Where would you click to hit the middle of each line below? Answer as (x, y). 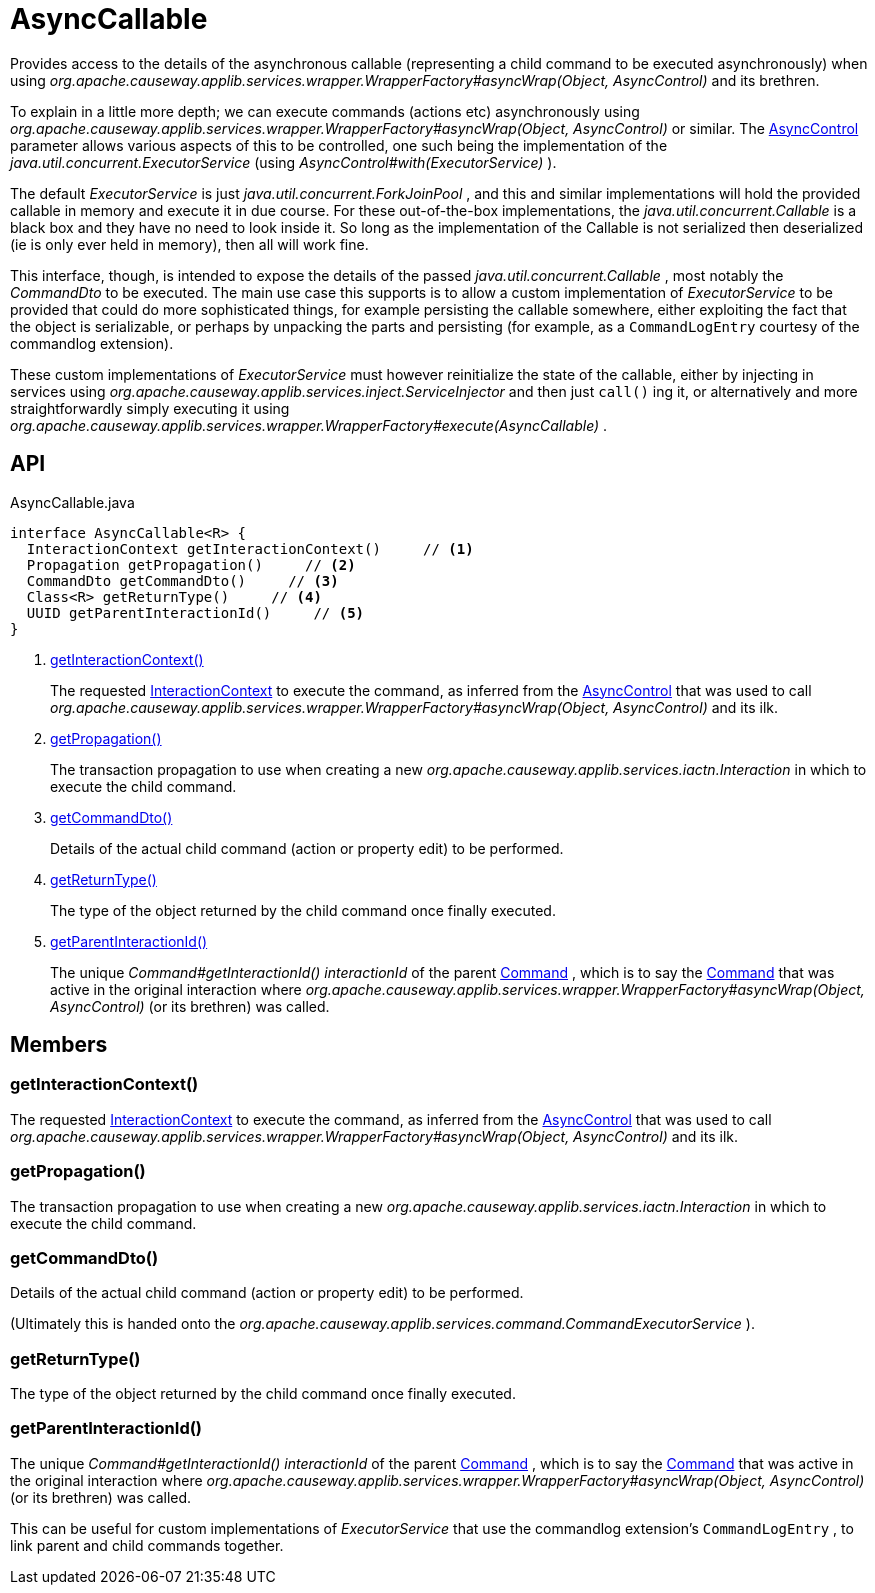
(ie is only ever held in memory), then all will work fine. (189, 244)
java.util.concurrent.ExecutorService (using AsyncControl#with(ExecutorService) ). (283, 162)
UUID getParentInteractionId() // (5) (195, 612)
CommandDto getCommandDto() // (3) (182, 580)
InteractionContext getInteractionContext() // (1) (250, 548)
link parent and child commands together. (147, 1545)
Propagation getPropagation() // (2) (191, 564)
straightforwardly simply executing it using (150, 408)
